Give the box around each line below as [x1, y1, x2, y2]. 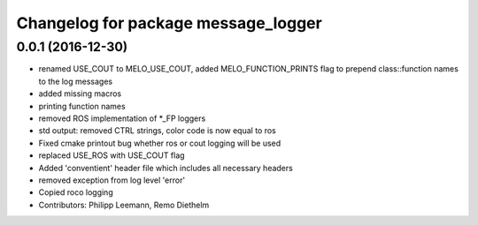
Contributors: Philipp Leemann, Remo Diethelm [38, 199, 210, 210]
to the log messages [38, 76, 113, 86]
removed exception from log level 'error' [38, 175, 186, 185]
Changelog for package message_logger [16, 13, 322, 33]
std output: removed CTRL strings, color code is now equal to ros [38, 125, 276, 136]
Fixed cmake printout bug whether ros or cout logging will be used [38, 138, 281, 148]
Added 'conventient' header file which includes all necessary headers [38, 162, 294, 173]
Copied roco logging [38, 187, 114, 198]
